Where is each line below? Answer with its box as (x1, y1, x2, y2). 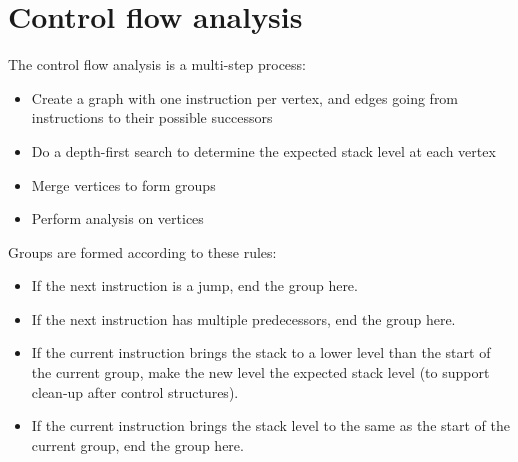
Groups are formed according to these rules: (8, 241, 277, 262)
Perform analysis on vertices (31, 208, 204, 229)
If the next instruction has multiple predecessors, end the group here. (31, 308, 456, 329)
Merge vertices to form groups (31, 174, 216, 195)
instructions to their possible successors (31, 107, 273, 128)
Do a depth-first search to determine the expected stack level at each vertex (31, 140, 496, 161)
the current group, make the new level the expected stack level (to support (31, 362, 490, 383)
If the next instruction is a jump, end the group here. (31, 275, 358, 296)
